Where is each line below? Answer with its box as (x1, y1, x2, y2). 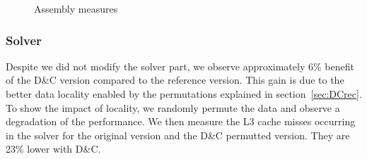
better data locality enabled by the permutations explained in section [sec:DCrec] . (6, 87, 362, 101)
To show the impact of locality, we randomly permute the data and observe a (6, 100, 340, 115)
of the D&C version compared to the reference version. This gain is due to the (6, 72, 344, 87)
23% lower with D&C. (6, 141, 101, 156)
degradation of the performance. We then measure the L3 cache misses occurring (6, 114, 356, 129)
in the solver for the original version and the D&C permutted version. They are (6, 127, 350, 142)
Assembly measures (34, 1, 118, 15)
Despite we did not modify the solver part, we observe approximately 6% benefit (6, 58, 354, 73)
